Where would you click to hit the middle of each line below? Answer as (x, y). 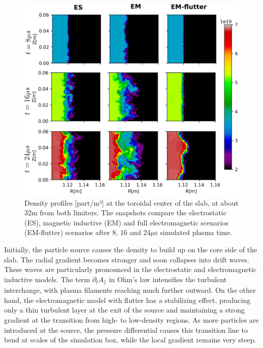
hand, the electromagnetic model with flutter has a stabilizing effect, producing (127, 300)
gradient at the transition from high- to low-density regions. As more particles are (131, 319)
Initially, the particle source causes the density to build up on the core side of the (131, 249)
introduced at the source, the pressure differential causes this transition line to (126, 330)
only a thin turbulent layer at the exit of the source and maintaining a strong (125, 310)
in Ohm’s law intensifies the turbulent (168, 279)
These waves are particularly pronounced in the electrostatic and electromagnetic (130, 269)
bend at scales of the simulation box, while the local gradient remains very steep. (130, 340)
